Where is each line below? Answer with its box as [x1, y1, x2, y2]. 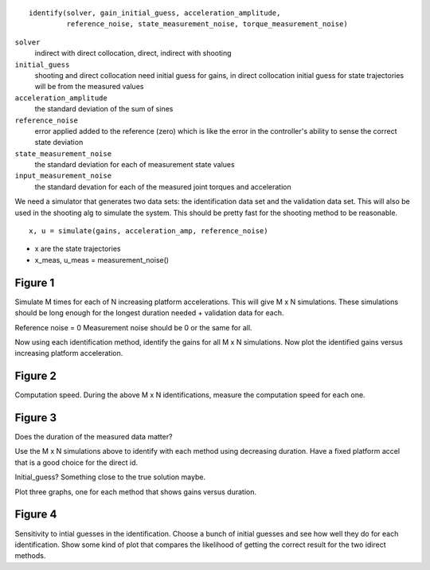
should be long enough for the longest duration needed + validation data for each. [14, 308, 284, 318]
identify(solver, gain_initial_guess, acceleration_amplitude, [29, 9, 281, 18]
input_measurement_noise [14, 171, 111, 181]
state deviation [34, 138, 84, 147]
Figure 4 [14, 508, 57, 521]
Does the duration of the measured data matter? [14, 432, 173, 442]
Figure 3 [14, 411, 57, 424]
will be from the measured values [34, 82, 144, 92]
